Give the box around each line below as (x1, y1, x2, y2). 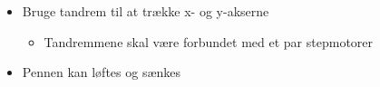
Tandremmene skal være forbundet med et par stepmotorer (44, 32, 374, 51)
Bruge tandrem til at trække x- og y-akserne (22, 2, 269, 20)
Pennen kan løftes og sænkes (22, 63, 181, 82)
